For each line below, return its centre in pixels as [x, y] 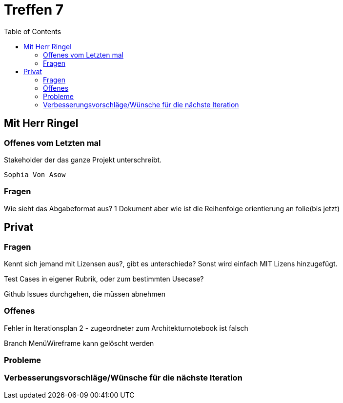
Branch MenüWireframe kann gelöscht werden [79, 343]
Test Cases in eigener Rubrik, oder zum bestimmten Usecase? [104, 279]
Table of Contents [33, 31]
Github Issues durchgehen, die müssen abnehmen [85, 294]
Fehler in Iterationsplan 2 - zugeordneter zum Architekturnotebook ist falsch [126, 328]
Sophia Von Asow [35, 174]
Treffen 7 [34, 10]
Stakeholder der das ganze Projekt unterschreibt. [83, 160]
